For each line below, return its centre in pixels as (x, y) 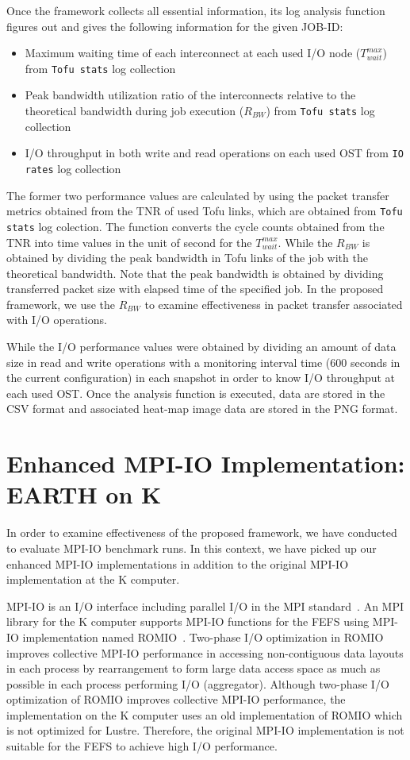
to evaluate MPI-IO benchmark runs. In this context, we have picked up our (192, 548)
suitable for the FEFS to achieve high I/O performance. (142, 746)
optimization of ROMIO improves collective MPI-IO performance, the (176, 699)
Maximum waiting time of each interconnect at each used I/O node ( (193, 53)
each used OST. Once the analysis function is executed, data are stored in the (196, 393)
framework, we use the (61, 304)
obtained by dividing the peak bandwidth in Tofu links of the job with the (187, 258)
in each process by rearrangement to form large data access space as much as (194, 668)
